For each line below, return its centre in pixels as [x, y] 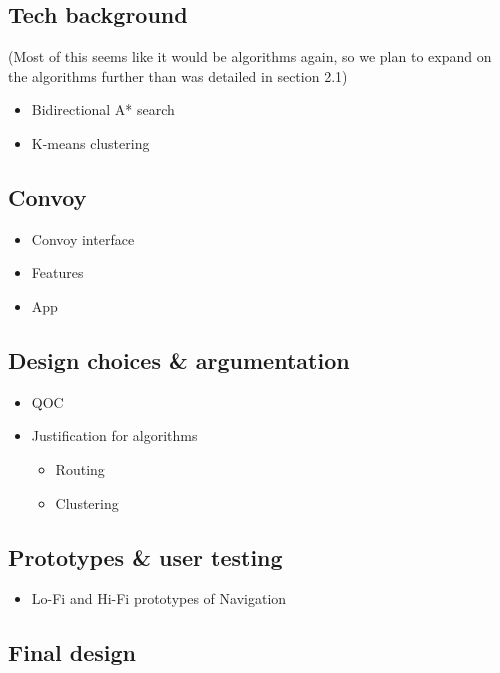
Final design [72, 652]
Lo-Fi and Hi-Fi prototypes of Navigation [159, 598]
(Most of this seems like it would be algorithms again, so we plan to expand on [250, 56]
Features [57, 272]
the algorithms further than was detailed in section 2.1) [178, 75]
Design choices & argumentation [179, 359]
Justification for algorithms [114, 435]
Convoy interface [83, 238]
